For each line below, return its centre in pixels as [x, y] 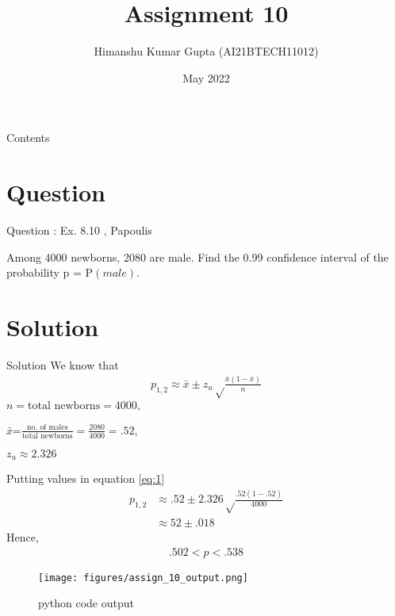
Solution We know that [63, 364]
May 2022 [206, 77]
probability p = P [50, 272]
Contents [28, 138]
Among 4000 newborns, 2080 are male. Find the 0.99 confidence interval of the [197, 256]
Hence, [23, 537]
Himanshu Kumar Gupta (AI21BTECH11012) [206, 51]
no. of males [48, 428]
